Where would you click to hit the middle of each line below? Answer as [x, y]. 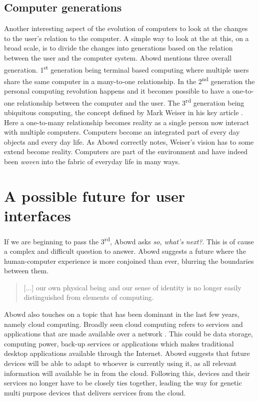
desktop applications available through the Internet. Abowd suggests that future [127, 353]
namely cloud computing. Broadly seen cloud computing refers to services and [123, 324]
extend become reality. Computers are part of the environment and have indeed [126, 151]
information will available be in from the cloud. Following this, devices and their [127, 373]
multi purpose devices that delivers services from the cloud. [95, 392]
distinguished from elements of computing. [89, 297]
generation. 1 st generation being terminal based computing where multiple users [126, 69]
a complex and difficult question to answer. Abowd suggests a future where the [125, 251]
